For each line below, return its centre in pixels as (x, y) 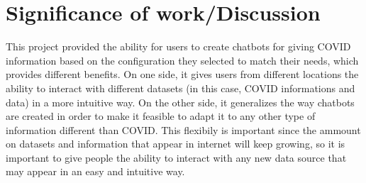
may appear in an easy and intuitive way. (95, 171)
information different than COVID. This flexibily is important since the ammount (183, 129)
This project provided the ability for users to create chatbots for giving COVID (178, 46)
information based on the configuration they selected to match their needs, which (182, 60)
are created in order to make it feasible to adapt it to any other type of (161, 116)
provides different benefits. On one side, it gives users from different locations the (182, 74)
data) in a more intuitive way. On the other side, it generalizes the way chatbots (180, 102)
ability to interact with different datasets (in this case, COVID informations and (181, 88)
